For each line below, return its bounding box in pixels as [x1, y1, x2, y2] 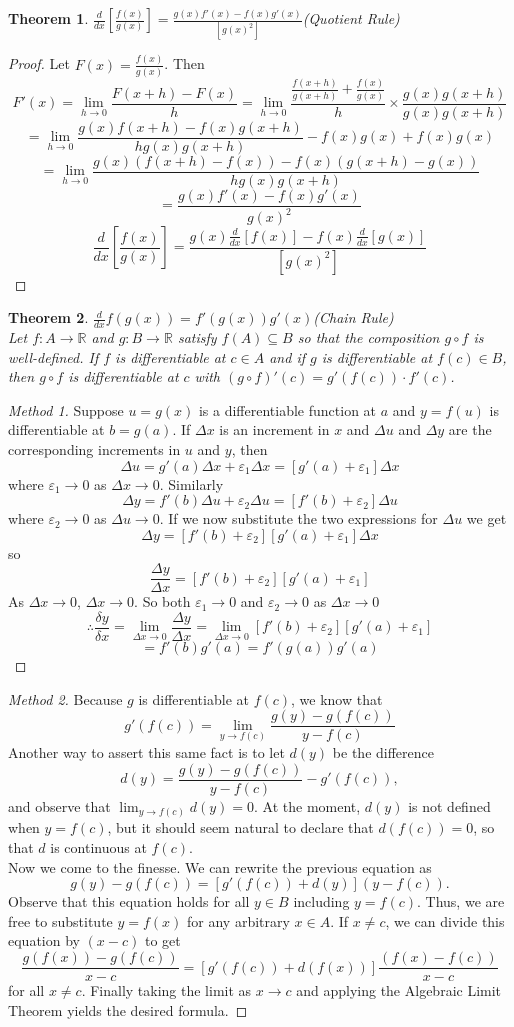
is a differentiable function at [198, 399, 377, 420]
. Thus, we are [417, 891, 505, 912]
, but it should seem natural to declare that [107, 817, 374, 838]
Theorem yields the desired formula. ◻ [8, 999, 248, 1020]
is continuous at [50, 837, 147, 858]
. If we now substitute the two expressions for [159, 508, 438, 529]
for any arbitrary [187, 910, 290, 931]
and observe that [8, 795, 111, 816]
